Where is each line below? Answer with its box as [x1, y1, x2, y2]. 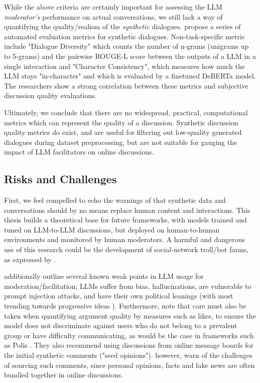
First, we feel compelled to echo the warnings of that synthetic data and [4, 195, 226, 205]
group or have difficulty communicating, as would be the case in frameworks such [4, 330, 254, 340]
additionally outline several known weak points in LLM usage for [4, 271, 204, 281]
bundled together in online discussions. [4, 369, 123, 380]
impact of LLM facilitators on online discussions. [4, 146, 154, 157]
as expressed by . [4, 254, 56, 264]
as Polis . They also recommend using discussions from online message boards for [4, 340, 253, 350]
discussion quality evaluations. [4, 90, 97, 101]
